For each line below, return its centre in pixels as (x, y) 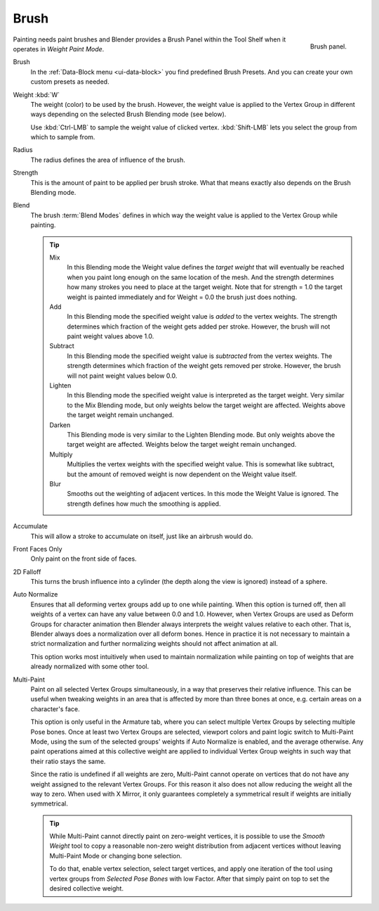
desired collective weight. (87, 888)
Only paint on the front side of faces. (84, 559)
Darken (60, 425)
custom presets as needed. (70, 82)
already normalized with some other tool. (90, 667)
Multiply (61, 454)
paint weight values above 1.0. (111, 336)
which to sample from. (63, 137)
